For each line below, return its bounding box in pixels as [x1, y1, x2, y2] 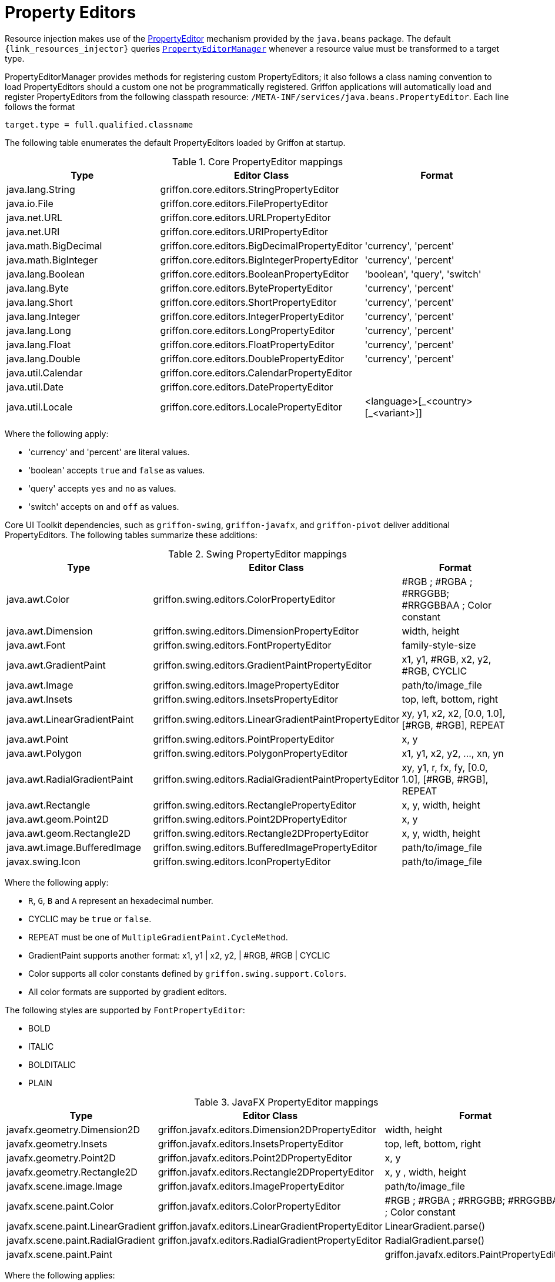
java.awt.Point [6, 733, 69, 745]
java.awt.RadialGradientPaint [6, 773, 133, 785]
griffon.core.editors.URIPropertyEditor [160, 225, 329, 238]
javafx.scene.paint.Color [6, 1200, 114, 1212]
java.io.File [6, 197, 54, 209]
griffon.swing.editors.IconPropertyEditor [153, 855, 331, 867]
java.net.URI [6, 225, 60, 238]
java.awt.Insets [6, 693, 73, 705]
